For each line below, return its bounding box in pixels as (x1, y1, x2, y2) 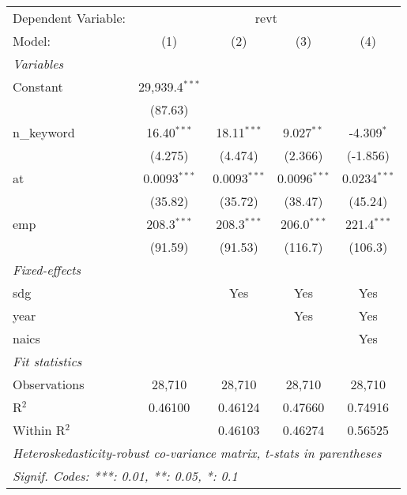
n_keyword (13, 123, 75, 141)
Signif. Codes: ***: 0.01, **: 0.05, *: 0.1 (13, 467, 238, 485)
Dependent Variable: (13, 9, 126, 27)
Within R (13, 421, 66, 439)
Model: (13, 32, 51, 50)
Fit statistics (13, 352, 82, 370)
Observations (13, 375, 85, 393)
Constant (13, 77, 63, 96)
